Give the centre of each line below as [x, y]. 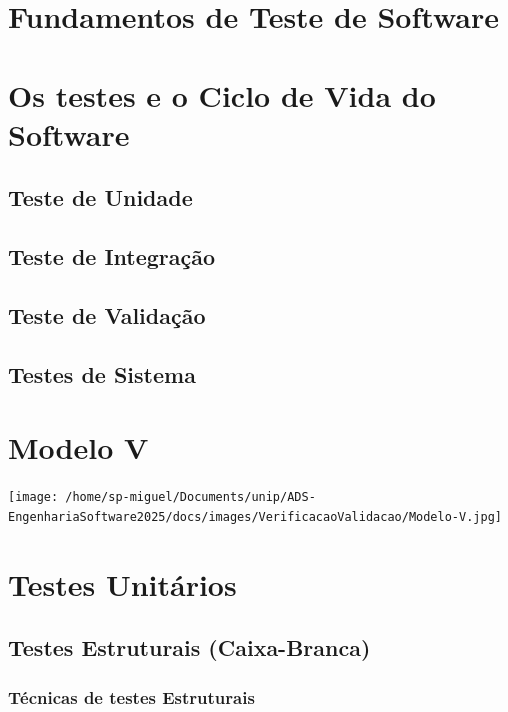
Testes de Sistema [102, 373]
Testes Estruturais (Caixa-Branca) [189, 647]
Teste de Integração [112, 256]
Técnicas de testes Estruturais [131, 696]
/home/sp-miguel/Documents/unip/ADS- [190, 497]
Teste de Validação [107, 314]
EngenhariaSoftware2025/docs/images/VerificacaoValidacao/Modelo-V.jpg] [255, 516]
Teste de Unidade [100, 197]
